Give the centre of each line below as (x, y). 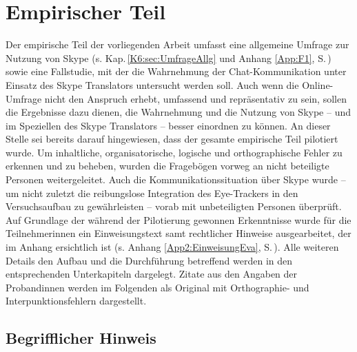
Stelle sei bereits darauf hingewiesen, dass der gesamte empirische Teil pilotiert (172, 139)
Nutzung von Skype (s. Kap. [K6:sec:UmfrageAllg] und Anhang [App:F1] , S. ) (169, 58)
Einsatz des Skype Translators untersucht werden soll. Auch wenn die (152, 84)
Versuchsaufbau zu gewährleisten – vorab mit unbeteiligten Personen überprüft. (174, 206)
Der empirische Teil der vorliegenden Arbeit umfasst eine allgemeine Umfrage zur (177, 44)
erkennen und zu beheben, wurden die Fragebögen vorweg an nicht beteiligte (167, 166)
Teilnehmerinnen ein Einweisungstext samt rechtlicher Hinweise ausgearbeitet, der (178, 233)
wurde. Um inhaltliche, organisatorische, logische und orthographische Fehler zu (174, 152)
